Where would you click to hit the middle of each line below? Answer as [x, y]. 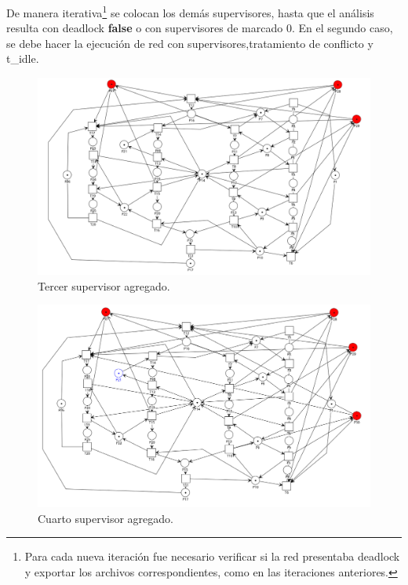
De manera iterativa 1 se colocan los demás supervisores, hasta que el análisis [190, 11]
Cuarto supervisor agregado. [106, 518]
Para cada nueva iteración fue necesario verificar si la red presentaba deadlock [212, 556]
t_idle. [23, 58]
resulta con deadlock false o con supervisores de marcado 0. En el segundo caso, [200, 28]
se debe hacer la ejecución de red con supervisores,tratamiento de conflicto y [190, 43]
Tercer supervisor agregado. [104, 285]
